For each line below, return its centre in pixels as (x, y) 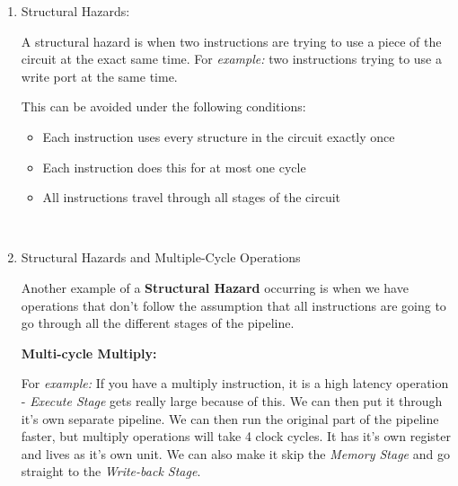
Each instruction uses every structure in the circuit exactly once (219, 136)
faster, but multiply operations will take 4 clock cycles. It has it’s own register (236, 436)
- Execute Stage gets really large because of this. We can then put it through (232, 400)
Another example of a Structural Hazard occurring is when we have (215, 287)
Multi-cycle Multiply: (89, 353)
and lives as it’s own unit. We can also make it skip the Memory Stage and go (235, 453)
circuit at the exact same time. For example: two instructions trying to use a (232, 59)
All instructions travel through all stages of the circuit (192, 197)
